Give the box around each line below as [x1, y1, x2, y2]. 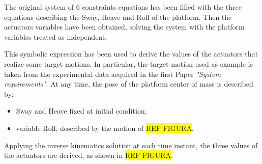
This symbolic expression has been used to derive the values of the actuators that [4, 48, 258, 59]
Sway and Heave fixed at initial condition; [16, 105, 147, 116]
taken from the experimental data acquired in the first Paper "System [4, 68, 221, 79]
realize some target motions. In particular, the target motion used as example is [4, 58, 253, 69]
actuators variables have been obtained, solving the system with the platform [4, 21, 245, 32]
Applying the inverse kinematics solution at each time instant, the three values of [4, 140, 258, 150]
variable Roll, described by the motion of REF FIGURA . [16, 122, 194, 133]
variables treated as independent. [4, 31, 107, 42]
